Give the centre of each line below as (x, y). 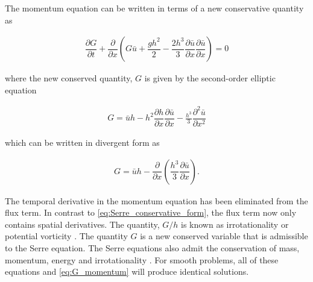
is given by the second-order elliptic (210, 78)
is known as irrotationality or (235, 224)
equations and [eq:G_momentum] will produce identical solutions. (127, 271)
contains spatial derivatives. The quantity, (82, 224)
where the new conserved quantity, (69, 78)
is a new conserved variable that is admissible (224, 236)
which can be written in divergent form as (82, 142)
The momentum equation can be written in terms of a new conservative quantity (154, 8)
